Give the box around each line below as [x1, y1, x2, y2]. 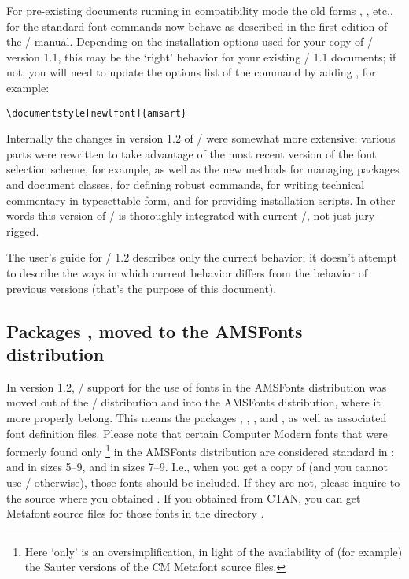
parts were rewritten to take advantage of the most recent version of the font [6, 145, 377, 161]
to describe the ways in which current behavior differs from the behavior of [6, 264, 368, 280]
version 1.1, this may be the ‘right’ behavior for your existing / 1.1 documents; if [6, 48, 396, 65]
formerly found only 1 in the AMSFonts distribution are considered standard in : [6, 441, 395, 459]
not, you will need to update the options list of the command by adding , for [6, 64, 376, 80]
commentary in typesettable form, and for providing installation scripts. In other [6, 191, 396, 208]
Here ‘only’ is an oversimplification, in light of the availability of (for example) [24, 543, 403, 559]
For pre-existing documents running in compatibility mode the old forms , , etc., [6, 2, 393, 18]
